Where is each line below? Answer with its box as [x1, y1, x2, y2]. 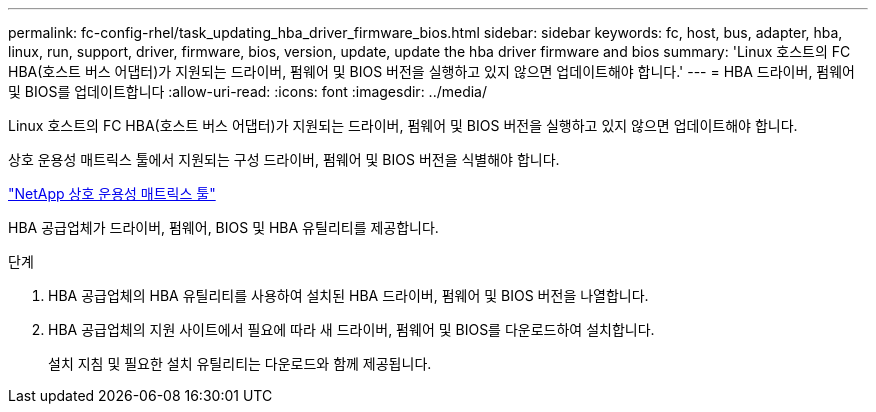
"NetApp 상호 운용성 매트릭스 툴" [8, 185, 216, 202]
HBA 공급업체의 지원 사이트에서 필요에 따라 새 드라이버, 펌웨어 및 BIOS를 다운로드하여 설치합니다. [48, 321, 655, 338]
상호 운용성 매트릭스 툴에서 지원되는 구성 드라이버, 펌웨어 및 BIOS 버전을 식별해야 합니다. [8, 151, 560, 168]
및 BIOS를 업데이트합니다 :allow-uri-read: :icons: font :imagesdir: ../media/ [8, 83, 488, 100]
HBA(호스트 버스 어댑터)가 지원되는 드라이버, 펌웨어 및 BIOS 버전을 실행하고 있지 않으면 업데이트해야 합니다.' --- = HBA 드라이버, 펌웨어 [8, 63, 855, 80]
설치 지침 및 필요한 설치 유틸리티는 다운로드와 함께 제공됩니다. [48, 355, 432, 372]
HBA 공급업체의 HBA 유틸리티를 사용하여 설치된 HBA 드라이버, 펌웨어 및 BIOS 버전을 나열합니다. [48, 287, 649, 304]
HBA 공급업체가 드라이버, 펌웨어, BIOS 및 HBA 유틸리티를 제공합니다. [8, 219, 439, 236]
